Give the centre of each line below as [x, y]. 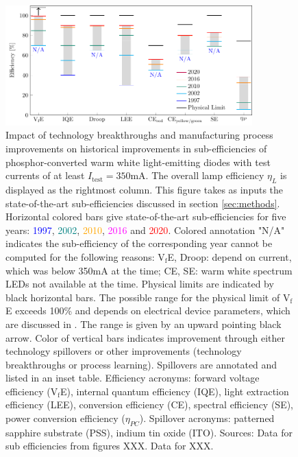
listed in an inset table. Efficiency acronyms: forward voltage [133, 378]
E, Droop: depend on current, [229, 256]
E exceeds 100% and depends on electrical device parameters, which [148, 310]
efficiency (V [32, 391]
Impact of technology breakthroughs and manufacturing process [139, 135]
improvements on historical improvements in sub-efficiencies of [136, 148]
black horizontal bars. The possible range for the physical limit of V [148, 297]
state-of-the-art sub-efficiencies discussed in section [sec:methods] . [143, 203]
